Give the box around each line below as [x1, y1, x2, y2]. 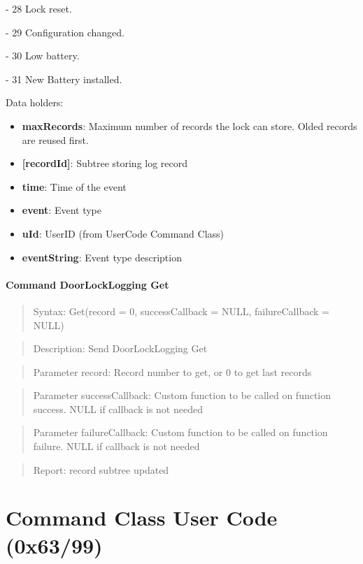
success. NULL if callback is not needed [33, 401, 203, 416]
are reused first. [22, 132, 89, 147]
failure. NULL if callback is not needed [33, 439, 200, 454]
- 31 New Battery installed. [6, 71, 122, 86]
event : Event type [22, 203, 102, 217]
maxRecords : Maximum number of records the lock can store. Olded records [22, 118, 357, 133]
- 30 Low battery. [6, 48, 80, 63]
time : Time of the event [22, 179, 127, 194]
